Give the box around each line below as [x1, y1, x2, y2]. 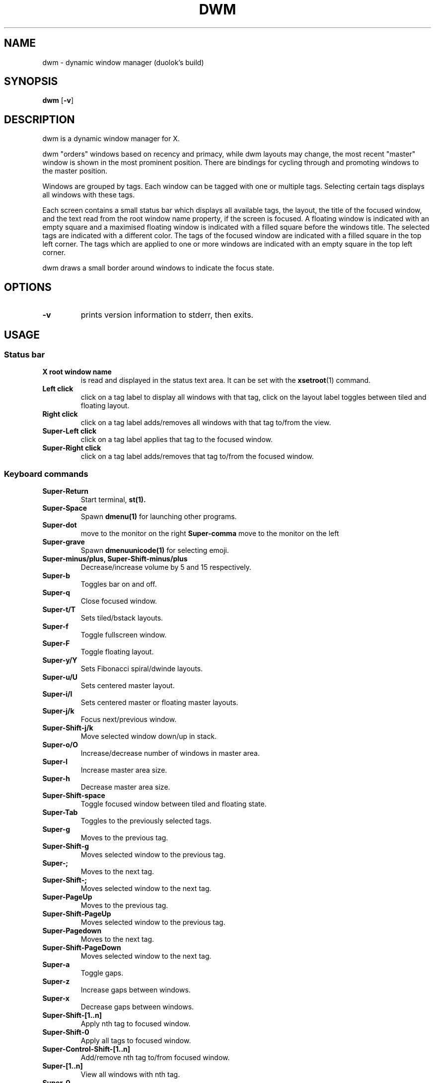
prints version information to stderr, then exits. [80, 310, 254, 320]
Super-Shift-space [42, 791, 105, 800]
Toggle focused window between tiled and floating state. [80, 800, 267, 809]
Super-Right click [42, 444, 101, 452]
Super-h [42, 774, 70, 783]
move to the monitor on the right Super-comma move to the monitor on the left [80, 529, 339, 538]
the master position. [42, 167, 108, 176]
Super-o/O [42, 740, 78, 749]
